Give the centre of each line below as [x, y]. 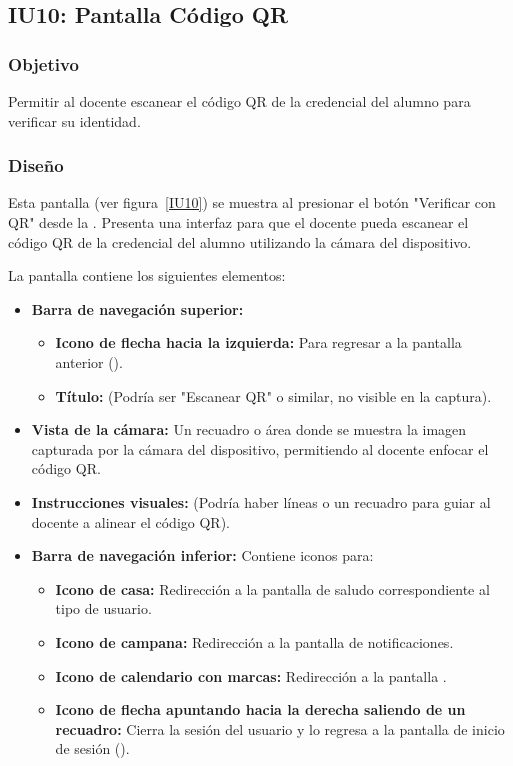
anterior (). [89, 361]
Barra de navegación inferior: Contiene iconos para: [202, 555]
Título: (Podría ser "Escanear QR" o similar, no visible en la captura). [273, 395]
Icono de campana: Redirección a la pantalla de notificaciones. [254, 641]
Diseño [36, 165]
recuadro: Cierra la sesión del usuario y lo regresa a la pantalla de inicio [280, 728]
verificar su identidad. [74, 120]
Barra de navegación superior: [137, 308]
